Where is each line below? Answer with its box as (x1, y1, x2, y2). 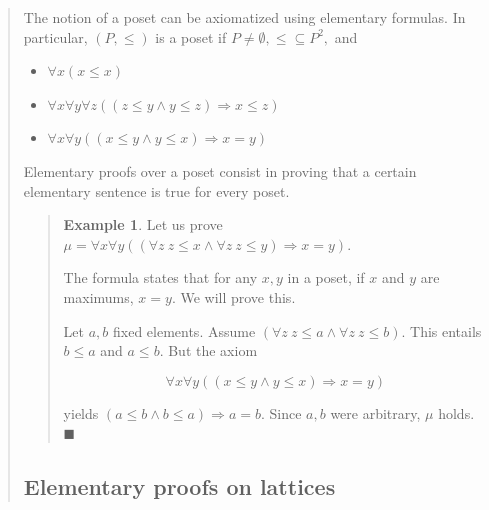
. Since (260, 402, 302, 423)
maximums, (63, 286, 134, 307)
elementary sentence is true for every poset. (23, 180, 290, 201)
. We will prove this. (171, 286, 296, 307)
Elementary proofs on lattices (23, 471, 336, 502)
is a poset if (155, 26, 227, 47)
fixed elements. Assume (112, 320, 256, 341)
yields (63, 402, 99, 423)
